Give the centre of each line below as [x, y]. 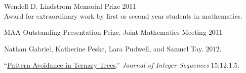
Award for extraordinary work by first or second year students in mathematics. [123, 15]
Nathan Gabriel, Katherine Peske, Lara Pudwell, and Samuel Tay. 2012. [113, 48]
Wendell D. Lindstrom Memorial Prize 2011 [70, 6]
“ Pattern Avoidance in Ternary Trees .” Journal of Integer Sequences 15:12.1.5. [122, 65]
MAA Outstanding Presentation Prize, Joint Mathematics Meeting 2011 [113, 32]
